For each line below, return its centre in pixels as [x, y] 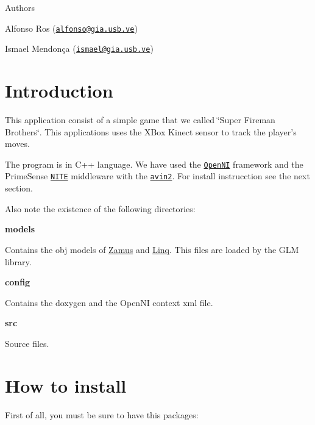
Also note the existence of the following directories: [100, 208]
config [18, 282]
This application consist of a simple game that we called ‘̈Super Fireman [140, 120]
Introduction [59, 91]
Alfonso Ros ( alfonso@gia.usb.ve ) [71, 28]
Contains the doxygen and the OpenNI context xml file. [109, 302]
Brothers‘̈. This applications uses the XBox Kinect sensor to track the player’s [151, 131]
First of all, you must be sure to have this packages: [102, 414]
